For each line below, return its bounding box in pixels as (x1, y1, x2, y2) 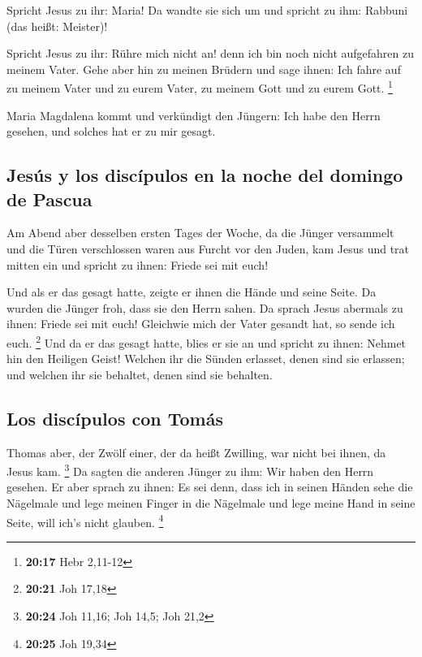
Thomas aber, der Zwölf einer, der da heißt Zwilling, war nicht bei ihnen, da (6, 443, 386, 460)
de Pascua (6, 186, 93, 211)
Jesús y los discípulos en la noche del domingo (6, 162, 403, 188)
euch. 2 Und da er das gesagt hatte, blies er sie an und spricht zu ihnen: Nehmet (6, 331, 407, 351)
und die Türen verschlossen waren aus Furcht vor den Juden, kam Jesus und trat (6, 240, 410, 257)
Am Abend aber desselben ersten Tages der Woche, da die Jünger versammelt (6, 224, 394, 241)
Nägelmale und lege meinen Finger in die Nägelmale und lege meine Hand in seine (6, 495, 416, 512)
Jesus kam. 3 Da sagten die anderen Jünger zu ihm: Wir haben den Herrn (6, 460, 374, 479)
